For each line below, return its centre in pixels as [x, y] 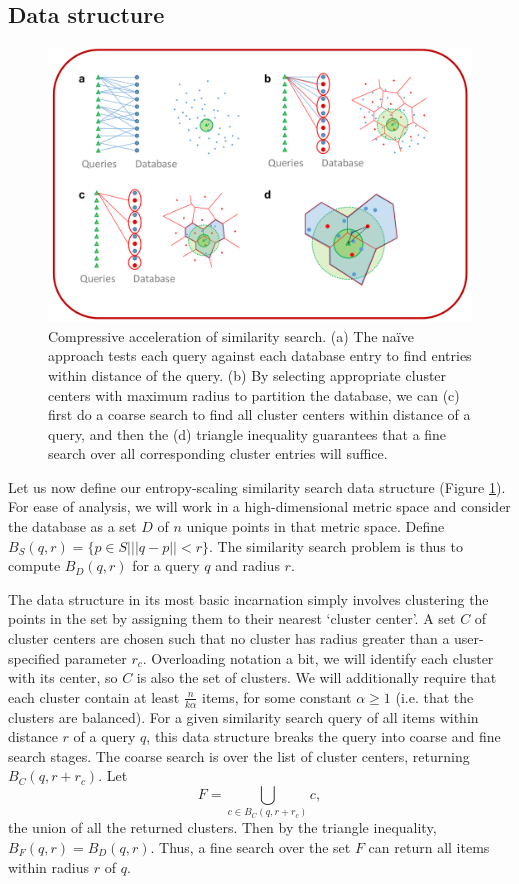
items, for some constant [276, 696]
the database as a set [72, 526]
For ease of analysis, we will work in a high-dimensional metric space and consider [259, 506]
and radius [247, 565]
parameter [95, 657]
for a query [166, 565]
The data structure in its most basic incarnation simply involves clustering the [248, 598]
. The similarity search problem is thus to [335, 545]
